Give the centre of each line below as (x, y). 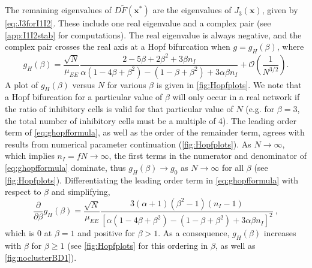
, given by (280, 10)
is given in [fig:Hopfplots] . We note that (229, 84)
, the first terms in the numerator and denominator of (208, 156)
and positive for (106, 233)
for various (127, 84)
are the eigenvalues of (192, 10)
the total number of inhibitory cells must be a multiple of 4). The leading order (151, 120)
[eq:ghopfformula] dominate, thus (65, 167)
